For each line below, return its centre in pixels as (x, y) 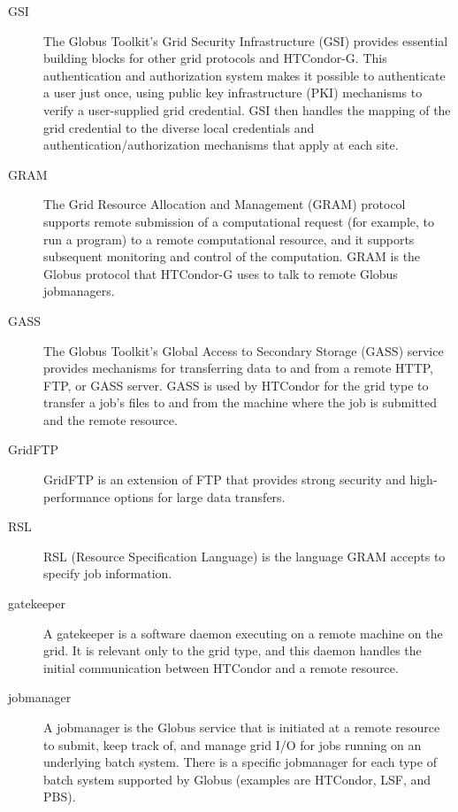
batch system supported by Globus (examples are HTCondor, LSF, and (237, 779)
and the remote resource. (111, 419)
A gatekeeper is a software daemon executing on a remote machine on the (243, 633)
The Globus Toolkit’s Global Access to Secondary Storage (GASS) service (244, 350)
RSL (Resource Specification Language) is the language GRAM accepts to (244, 556)
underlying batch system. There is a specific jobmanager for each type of (240, 762)
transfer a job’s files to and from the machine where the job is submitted (240, 402)
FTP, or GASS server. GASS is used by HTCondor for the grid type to (236, 385)
